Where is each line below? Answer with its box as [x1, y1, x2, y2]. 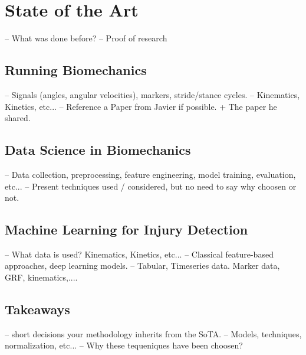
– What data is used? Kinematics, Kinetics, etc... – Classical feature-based [5, 247, 274, 260]
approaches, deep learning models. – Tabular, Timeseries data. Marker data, [5, 259, 280, 272]
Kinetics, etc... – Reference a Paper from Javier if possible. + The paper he [5, 100, 277, 112]
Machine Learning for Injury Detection [5, 220, 248, 239]
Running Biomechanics [5, 61, 147, 79]
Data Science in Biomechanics [5, 141, 191, 159]
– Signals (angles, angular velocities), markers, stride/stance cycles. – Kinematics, [5, 88, 300, 100]
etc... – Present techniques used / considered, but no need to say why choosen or [5, 180, 297, 192]
